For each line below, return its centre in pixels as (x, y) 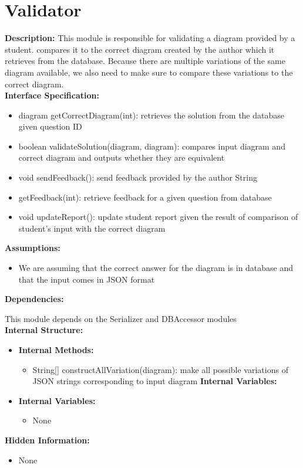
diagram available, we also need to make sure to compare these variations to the (149, 72)
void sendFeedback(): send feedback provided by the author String (138, 177)
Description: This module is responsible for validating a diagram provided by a (150, 38)
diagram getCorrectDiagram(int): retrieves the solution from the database (151, 115)
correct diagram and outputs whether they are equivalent (122, 157)
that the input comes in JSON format (87, 279)
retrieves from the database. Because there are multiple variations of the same (145, 61)
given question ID (50, 126)
